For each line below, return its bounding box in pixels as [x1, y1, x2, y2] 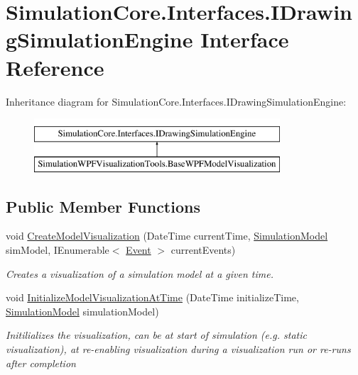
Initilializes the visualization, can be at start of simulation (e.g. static [6, 328, 307, 342]
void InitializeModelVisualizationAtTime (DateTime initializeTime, [6, 290, 299, 305]
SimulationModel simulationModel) [6, 303, 159, 318]
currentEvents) [170, 242, 236, 257]
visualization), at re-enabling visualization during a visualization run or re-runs [6, 342, 351, 357]
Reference [6, 52, 104, 82]
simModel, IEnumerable [6, 242, 109, 257]
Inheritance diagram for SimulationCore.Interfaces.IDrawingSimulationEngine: [6, 94, 347, 108]
